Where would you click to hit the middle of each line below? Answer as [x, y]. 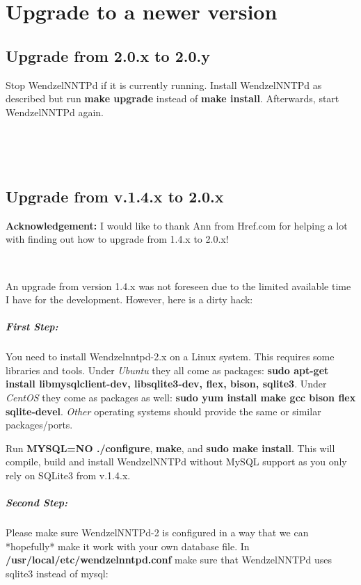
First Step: [32, 327]
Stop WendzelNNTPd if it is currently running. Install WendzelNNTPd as [164, 85]
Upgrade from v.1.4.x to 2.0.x [115, 196]
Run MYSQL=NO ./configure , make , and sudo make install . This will [170, 448]
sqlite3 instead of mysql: [57, 573]
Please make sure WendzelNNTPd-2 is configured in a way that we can [157, 532]
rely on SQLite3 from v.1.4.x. [68, 475]
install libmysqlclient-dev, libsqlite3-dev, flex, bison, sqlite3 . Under [166, 384]
